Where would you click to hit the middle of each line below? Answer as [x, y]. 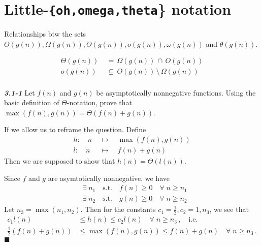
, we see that [229, 209]
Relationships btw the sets [45, 34]
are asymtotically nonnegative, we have [109, 178]
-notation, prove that [99, 102]
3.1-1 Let [20, 92]
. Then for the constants [118, 209]
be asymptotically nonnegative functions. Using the [176, 92]
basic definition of [32, 102]
